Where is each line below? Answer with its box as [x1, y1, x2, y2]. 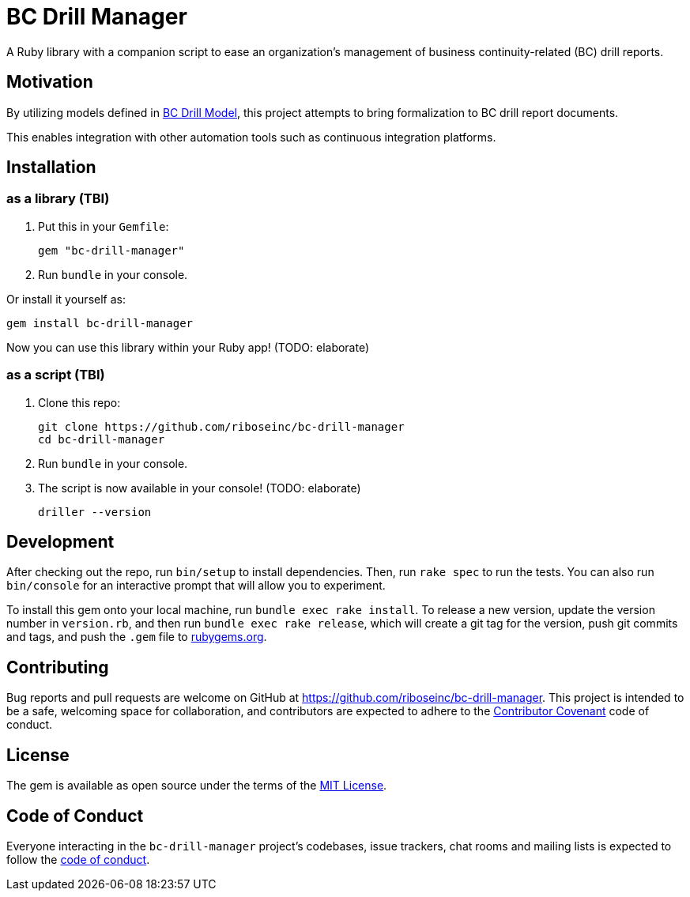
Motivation [6, 72, 93, 92]
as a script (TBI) [6, 367, 105, 383]
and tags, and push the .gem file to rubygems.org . [6, 630, 267, 644]
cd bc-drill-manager [38, 432, 165, 446]
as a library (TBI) [6, 190, 110, 207]
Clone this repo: [38, 395, 121, 409]
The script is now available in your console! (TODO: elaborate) [38, 481, 361, 495]
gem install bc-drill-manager [6, 316, 194, 330]
